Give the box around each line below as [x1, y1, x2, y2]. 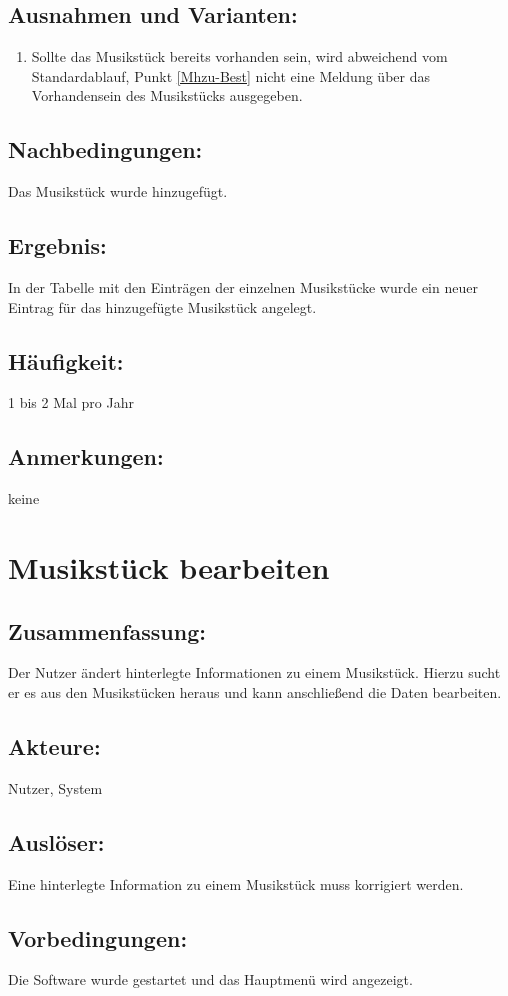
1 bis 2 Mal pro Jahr [8, 392, 134, 413]
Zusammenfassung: [8, 615, 206, 646]
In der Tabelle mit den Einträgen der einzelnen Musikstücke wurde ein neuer [8, 276, 478, 297]
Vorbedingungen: [8, 922, 188, 953]
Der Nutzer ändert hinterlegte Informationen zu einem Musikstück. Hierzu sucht [8, 662, 501, 683]
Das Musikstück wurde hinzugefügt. [8, 181, 228, 202]
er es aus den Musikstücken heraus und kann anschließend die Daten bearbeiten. [8, 681, 502, 702]
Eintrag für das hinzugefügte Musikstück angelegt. [8, 296, 317, 317]
